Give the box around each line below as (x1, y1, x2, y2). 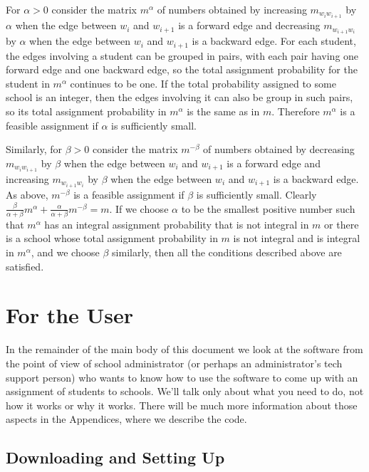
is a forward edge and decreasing (178, 18, 321, 33)
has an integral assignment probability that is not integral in (44, 216, 309, 231)
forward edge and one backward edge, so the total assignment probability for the (6, 62, 358, 77)
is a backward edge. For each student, (192, 33, 356, 48)
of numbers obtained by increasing (157, 2, 307, 16)
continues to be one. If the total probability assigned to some (70, 75, 336, 90)
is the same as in (187, 104, 260, 119)
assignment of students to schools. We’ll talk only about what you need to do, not (6, 384, 364, 399)
